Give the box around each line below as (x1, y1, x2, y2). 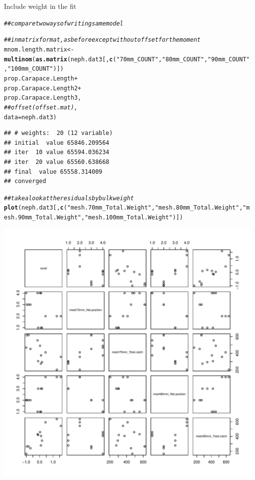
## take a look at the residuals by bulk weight (4, 194, 134, 202)
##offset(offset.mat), (4, 104, 78, 111)
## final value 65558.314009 (4, 168, 102, 175)
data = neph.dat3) (4, 113, 57, 121)
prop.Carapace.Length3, (4, 94, 81, 102)
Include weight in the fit (4, 1, 76, 11)
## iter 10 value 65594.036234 (4, 149, 109, 156)
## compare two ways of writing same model (4, 20, 124, 27)
